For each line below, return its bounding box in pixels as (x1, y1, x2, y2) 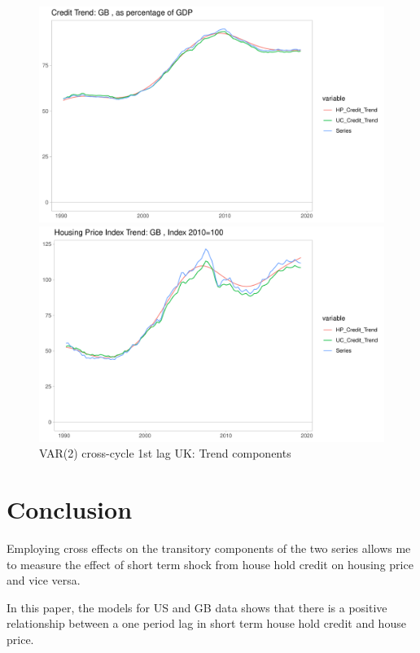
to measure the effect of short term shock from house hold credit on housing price (7, 555, 413, 572)
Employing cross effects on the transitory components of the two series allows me (7, 539, 411, 556)
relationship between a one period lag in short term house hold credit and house (7, 615, 406, 632)
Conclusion (7, 492, 133, 525)
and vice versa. (7, 572, 81, 589)
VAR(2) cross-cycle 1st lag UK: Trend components (39, 445, 291, 462)
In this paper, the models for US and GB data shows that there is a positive (7, 598, 387, 616)
